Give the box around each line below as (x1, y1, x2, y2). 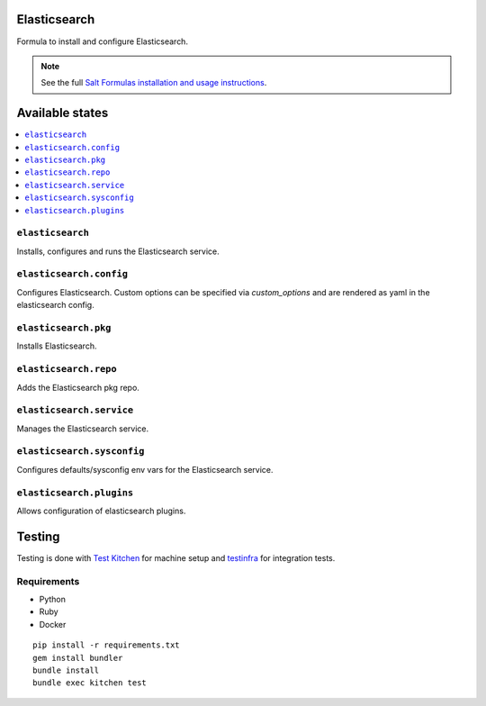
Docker (39, 619, 67, 629)
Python (39, 593, 67, 604)
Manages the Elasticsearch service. (16, 423, 148, 434)
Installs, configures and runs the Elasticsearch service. (16, 246, 220, 257)
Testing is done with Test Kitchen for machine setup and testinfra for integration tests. (16, 552, 336, 563)
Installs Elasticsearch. (16, 340, 97, 351)
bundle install (32, 665, 100, 675)
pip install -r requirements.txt (32, 640, 180, 650)
